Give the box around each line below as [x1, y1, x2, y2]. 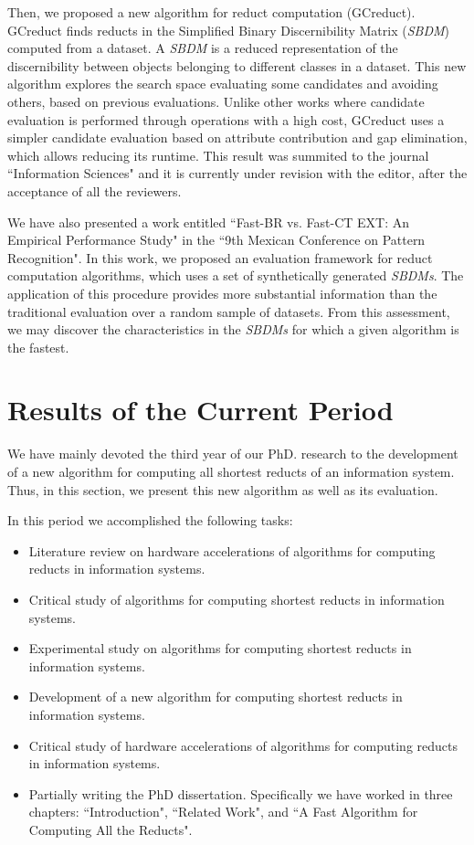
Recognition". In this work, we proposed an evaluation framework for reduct [7, 248, 433, 267]
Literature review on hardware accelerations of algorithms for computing [28, 541, 436, 560]
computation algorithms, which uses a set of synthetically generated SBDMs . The [7, 266, 464, 285]
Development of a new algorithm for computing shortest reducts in [28, 687, 403, 706]
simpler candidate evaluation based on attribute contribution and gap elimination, [7, 128, 468, 147]
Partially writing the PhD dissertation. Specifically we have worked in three [28, 784, 453, 803]
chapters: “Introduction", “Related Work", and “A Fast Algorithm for [28, 802, 418, 821]
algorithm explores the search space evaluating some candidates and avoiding [7, 74, 438, 93]
